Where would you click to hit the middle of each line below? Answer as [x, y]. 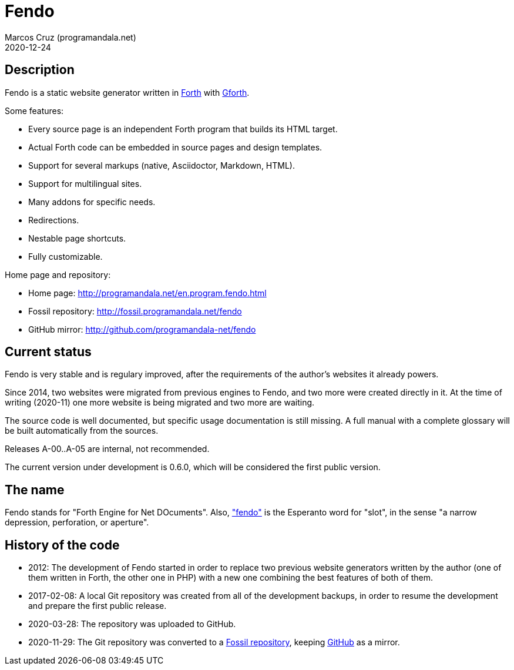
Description [40, 70]
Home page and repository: [58, 274]
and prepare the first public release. [98, 606]
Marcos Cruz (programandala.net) [70, 37]
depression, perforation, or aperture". [77, 522]
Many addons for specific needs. [92, 202]
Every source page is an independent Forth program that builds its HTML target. [183, 129]
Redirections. [54, 220]
